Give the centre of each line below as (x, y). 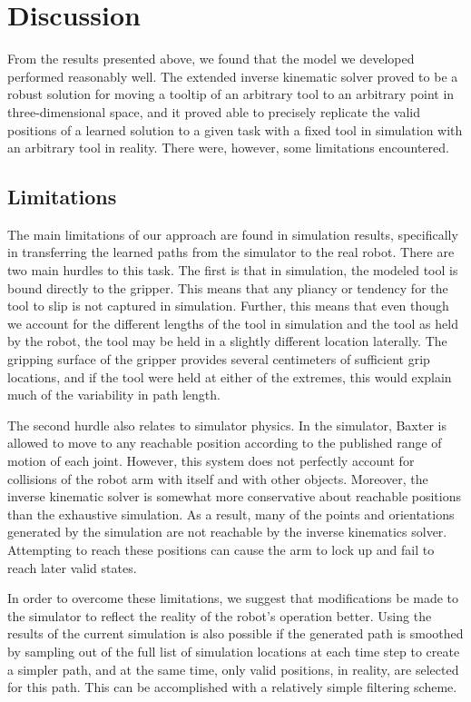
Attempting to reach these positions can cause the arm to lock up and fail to (221, 549)
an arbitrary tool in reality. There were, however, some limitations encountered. (228, 148)
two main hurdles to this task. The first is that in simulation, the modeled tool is (233, 270)
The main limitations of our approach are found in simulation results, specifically (233, 234)
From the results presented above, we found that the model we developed (211, 59)
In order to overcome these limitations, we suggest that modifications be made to (233, 598)
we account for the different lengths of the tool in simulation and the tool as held (233, 323)
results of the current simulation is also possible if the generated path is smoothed (235, 633)
